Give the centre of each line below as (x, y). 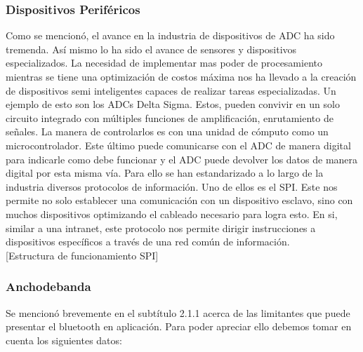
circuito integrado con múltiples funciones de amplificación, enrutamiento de (170, 117)
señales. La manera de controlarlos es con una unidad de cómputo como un (167, 131)
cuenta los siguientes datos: (64, 340)
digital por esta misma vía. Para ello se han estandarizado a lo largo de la (165, 173)
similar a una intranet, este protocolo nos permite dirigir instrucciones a (161, 228)
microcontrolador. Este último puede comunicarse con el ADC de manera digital (178, 145)
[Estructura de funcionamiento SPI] (82, 255)
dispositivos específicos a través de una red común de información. (148, 242)
